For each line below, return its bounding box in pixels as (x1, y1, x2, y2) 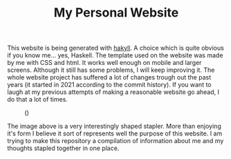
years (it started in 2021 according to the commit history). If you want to (7, 81, 212, 89)
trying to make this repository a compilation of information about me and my (7, 137, 224, 145)
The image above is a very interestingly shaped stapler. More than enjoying (7, 122, 221, 131)
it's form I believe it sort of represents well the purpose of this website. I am (7, 129, 223, 138)
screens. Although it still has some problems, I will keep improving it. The (7, 66, 215, 74)
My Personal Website (53, 5, 179, 21)
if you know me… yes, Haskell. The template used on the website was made (7, 51, 223, 59)
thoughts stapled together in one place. (7, 144, 120, 153)
